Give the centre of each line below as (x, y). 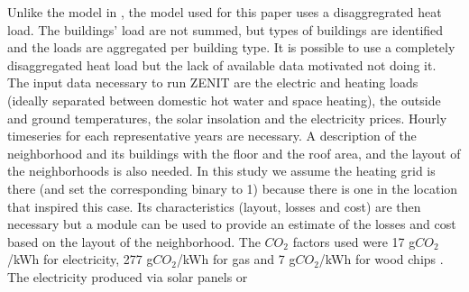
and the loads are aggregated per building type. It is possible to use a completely (231, 47)
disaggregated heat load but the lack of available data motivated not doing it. (222, 64)
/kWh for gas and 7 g (236, 259)
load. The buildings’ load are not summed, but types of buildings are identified (225, 29)
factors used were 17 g (354, 241)
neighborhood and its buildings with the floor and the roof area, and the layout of (234, 153)
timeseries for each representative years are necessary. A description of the (212, 136)
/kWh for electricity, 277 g (80, 259)
